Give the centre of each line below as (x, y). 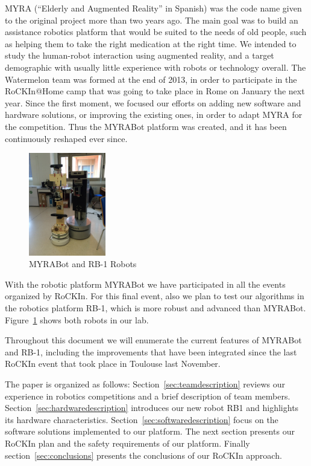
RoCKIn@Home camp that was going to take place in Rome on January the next (155, 91)
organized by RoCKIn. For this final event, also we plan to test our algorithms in (155, 296)
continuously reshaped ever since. (66, 138)
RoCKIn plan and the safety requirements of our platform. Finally (127, 443)
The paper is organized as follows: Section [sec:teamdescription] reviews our (145, 384)
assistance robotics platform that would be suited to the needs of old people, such (156, 32)
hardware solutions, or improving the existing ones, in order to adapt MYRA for (154, 115)
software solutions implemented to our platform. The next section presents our (150, 431)
